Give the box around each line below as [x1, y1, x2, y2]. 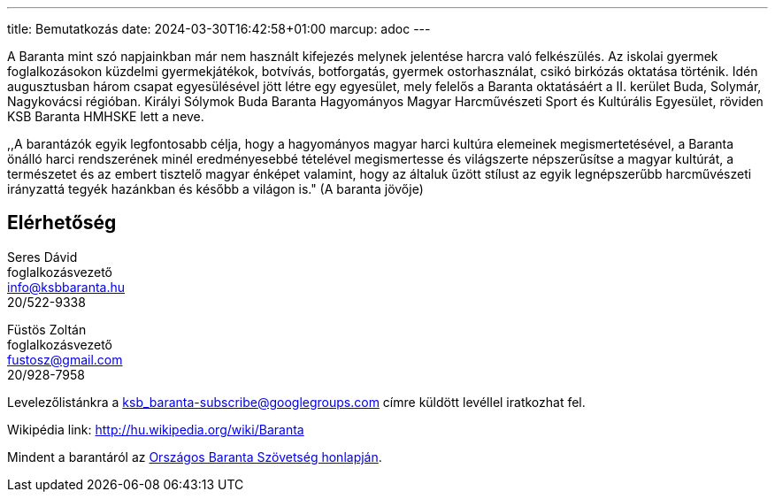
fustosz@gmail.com [7, 351, 123, 367]
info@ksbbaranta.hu [7, 279, 126, 295]
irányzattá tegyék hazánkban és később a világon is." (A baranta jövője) [7, 181, 424, 196]
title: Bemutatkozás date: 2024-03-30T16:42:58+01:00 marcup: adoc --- [7, 21, 431, 36]
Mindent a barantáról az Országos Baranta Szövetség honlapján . [7, 449, 382, 464]
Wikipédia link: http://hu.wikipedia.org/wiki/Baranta [7, 421, 304, 437]
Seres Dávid [7, 249, 78, 265]
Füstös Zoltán [7, 321, 87, 337]
